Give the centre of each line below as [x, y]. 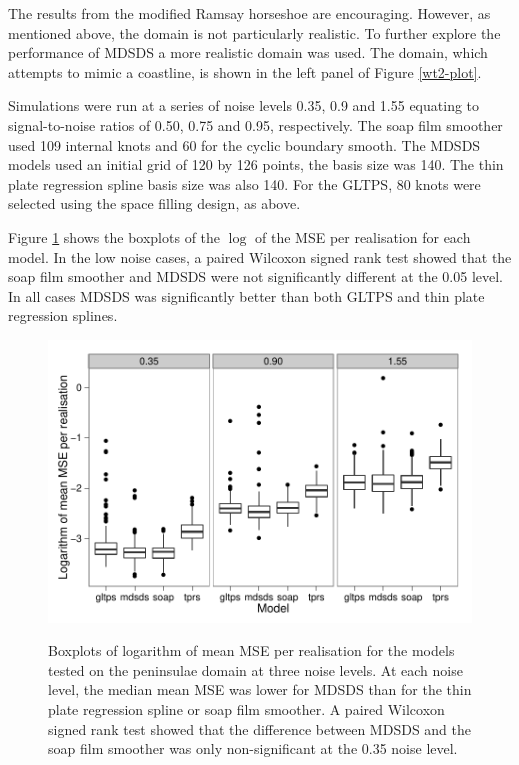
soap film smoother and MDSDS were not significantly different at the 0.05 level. [256, 276]
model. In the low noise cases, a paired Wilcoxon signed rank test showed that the [260, 256]
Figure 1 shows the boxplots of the [114, 236]
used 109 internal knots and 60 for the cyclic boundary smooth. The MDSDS [244, 144]
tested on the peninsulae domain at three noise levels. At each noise [255, 669]
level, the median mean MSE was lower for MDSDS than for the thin [260, 689]
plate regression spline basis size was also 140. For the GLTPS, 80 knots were [244, 183]
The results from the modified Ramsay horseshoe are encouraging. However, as [249, 13]
